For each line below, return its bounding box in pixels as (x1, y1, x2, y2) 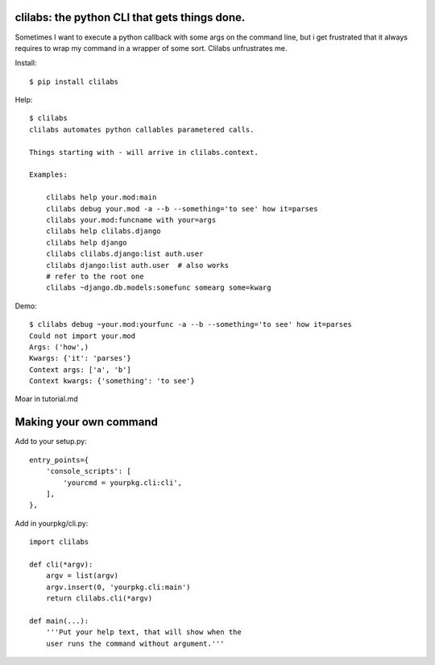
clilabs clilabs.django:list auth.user (45, 249, 204, 258)
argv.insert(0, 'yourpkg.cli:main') (45, 582, 191, 592)
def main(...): (29, 616, 89, 625)
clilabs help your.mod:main (45, 193, 157, 202)
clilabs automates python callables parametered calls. (29, 125, 255, 134)
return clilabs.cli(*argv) (45, 594, 153, 603)
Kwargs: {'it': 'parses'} (29, 353, 132, 363)
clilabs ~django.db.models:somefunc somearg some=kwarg (45, 283, 271, 292)
